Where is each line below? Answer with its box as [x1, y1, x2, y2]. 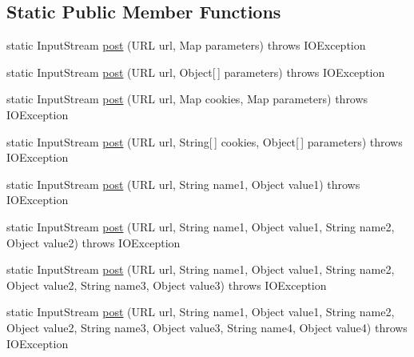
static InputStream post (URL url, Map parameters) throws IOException [6, 37, 366, 54]
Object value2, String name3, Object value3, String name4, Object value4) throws [6, 319, 408, 335]
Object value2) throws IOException [6, 234, 181, 251]
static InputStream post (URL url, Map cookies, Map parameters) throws [6, 90, 368, 107]
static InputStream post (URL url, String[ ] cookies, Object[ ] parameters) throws [6, 133, 403, 150]
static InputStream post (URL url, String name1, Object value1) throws [6, 175, 360, 192]
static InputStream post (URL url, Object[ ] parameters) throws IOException [6, 63, 385, 80]
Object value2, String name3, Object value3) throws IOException [6, 276, 327, 293]
